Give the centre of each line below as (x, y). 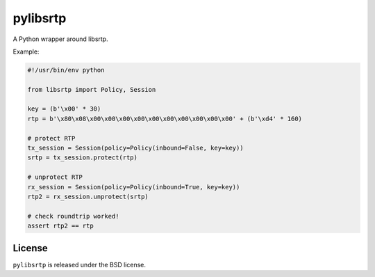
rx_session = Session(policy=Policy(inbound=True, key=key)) (134, 187)
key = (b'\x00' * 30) (64, 109)
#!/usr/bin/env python (66, 70)
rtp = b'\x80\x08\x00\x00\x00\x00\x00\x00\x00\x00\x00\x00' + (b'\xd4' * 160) (165, 119)
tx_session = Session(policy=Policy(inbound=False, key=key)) (135, 148)
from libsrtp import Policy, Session (92, 89)
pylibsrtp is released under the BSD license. (79, 264)
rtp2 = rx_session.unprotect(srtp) (88, 197)
